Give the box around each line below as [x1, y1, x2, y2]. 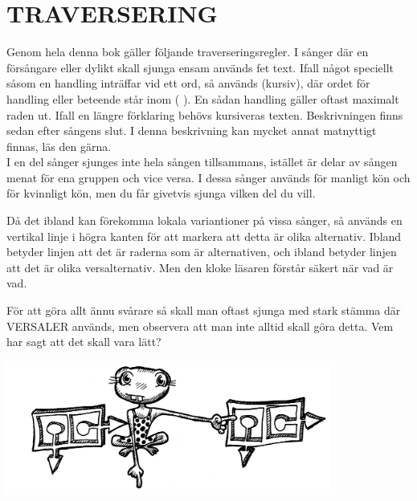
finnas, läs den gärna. [6, 137, 112, 154]
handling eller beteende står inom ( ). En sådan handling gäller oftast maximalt [6, 90, 399, 107]
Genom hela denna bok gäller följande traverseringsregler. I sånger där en [6, 43, 369, 60]
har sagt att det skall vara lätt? [6, 333, 161, 350]
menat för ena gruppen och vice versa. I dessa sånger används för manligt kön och [6, 169, 411, 185]
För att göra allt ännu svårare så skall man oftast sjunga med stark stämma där [6, 302, 401, 319]
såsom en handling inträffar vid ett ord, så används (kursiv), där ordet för [6, 75, 370, 92]
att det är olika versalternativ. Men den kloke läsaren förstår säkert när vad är [6, 259, 394, 275]
